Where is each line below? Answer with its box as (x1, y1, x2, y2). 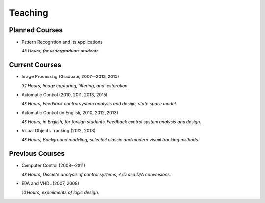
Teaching (9, 7, 49, 18)
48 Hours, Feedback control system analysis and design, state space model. (21, 101, 177, 106)
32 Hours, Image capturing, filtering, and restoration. (21, 82, 129, 88)
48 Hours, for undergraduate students (21, 48, 99, 54)
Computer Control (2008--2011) (21, 162, 86, 168)
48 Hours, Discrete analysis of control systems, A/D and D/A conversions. (21, 172, 171, 178)
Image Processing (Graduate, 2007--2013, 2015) (21, 74, 120, 79)
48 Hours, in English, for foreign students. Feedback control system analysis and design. (21, 119, 201, 125)
